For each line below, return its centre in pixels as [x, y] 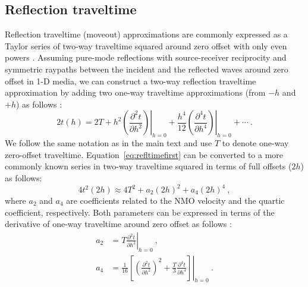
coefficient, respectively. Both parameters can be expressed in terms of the [140, 212]
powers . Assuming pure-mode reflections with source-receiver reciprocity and [146, 57]
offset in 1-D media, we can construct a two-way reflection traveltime [131, 81]
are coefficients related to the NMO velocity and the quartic [175, 201]
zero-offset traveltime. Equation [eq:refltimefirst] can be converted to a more [144, 154]
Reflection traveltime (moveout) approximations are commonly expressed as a [146, 34]
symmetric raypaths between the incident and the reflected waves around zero [147, 69]
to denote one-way [255, 143]
